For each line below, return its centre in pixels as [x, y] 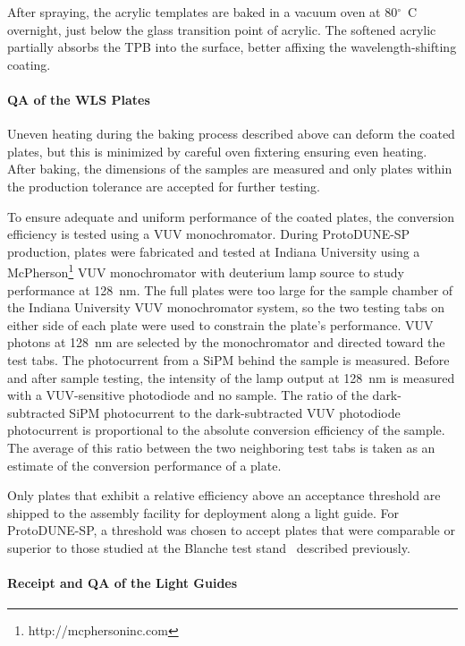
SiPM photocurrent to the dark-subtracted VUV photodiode [235, 412]
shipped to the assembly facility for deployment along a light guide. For [203, 512]
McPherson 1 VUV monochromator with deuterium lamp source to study [206, 271]
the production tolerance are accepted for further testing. [164, 186]
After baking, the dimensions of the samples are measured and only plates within [230, 169]
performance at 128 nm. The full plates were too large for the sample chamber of [230, 289]
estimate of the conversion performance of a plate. [144, 465]
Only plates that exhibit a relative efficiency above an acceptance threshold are [224, 495]
